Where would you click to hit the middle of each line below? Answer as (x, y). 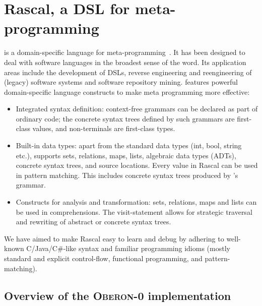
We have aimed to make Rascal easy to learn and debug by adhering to (114, 238)
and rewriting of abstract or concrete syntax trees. (93, 222)
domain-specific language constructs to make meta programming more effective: (127, 91)
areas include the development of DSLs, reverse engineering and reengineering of (128, 72)
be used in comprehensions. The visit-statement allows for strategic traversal (134, 211)
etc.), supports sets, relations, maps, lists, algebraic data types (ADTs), (126, 155)
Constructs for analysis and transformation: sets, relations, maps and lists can (136, 202)
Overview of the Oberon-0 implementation (118, 295)
